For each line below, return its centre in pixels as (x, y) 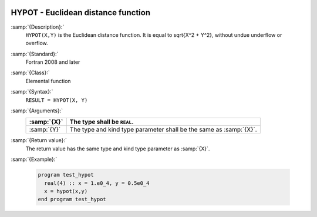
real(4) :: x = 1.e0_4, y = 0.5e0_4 (97, 183)
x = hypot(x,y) (66, 191)
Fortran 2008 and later (53, 62)
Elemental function (48, 81)
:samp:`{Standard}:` (35, 54)
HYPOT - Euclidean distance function (81, 13)
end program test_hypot (72, 199)
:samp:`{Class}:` (30, 73)
